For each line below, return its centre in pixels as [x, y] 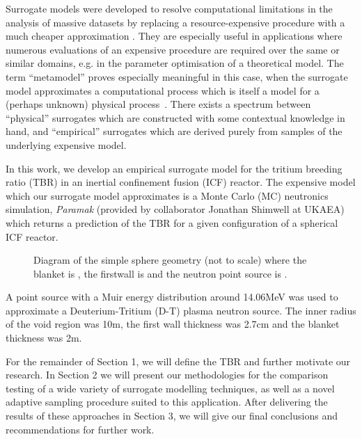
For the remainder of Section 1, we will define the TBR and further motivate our [178, 361]
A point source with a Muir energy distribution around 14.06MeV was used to [172, 297]
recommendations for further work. [80, 429]
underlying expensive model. [66, 144]
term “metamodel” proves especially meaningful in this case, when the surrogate [177, 76]
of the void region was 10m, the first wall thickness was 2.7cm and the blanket [173, 324]
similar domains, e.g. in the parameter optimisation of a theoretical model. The [175, 63]
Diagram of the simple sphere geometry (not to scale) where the [170, 260]
